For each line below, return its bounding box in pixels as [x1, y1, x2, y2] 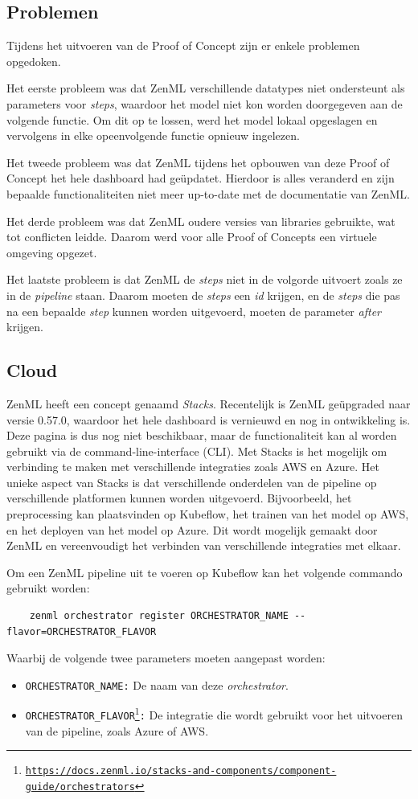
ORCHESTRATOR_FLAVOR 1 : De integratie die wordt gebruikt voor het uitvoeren [25, 704, 403, 723]
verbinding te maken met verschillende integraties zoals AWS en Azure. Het [6, 458, 379, 475]
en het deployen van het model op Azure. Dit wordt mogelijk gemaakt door [6, 521, 378, 538]
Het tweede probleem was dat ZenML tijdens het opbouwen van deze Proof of [6, 154, 390, 170]
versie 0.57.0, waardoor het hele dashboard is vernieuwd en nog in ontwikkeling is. [6, 411, 411, 428]
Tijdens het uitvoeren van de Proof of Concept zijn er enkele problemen [6, 37, 360, 54]
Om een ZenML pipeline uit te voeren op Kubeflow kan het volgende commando [6, 563, 403, 580]
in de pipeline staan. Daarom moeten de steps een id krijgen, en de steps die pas [6, 286, 400, 303]
